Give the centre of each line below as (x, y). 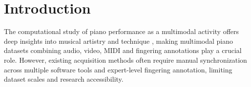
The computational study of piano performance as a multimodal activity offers (122, 31)
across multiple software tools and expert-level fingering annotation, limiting (118, 69)
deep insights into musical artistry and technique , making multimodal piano (119, 41)
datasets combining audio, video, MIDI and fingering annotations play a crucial (123, 50)
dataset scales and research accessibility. (64, 79)
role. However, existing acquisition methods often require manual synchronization (125, 60)
